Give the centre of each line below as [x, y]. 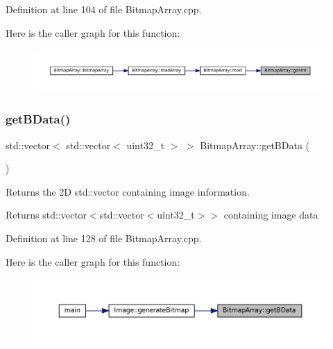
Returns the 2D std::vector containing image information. [128, 191]
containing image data [271, 215]
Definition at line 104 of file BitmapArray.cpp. [104, 9]
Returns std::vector [46, 215]
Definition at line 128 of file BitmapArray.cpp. [104, 238]
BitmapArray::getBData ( [255, 145]
